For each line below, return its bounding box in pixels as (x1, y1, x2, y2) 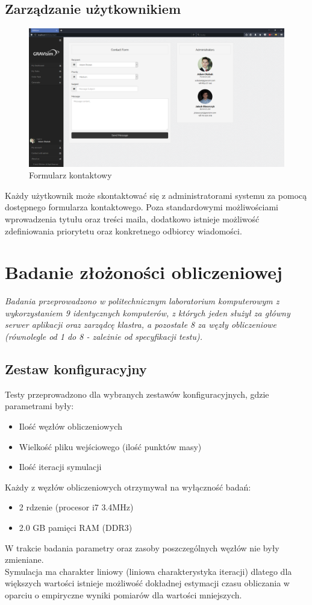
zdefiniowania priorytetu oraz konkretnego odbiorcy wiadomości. (5, 224, 242, 237)
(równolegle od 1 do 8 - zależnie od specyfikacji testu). (5, 330, 202, 343)
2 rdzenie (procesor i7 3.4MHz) (19, 501, 134, 513)
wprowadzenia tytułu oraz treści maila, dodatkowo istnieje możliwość (5, 212, 260, 225)
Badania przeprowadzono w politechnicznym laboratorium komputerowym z (5, 295, 279, 307)
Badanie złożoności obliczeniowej (5, 260, 282, 284)
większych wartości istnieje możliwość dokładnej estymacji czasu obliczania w (5, 577, 290, 589)
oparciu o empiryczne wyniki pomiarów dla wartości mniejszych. (5, 588, 242, 601)
